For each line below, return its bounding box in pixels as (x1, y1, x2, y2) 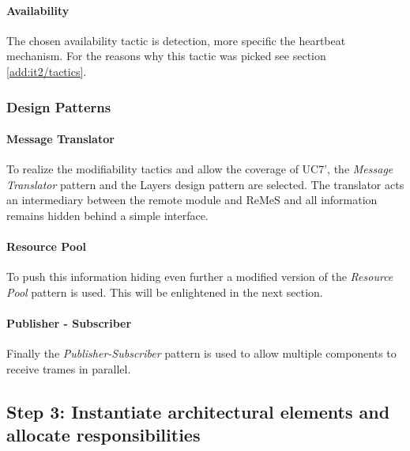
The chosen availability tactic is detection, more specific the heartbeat (6, 32, 346, 48)
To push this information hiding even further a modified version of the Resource (6, 268, 393, 285)
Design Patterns (6, 97, 111, 116)
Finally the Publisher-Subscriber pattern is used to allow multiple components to (6, 345, 397, 362)
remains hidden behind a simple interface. (6, 207, 209, 223)
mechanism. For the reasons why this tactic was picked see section (6, 47, 326, 64)
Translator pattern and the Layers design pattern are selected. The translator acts (6, 176, 404, 192)
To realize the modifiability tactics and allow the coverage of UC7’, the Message (6, 161, 393, 177)
